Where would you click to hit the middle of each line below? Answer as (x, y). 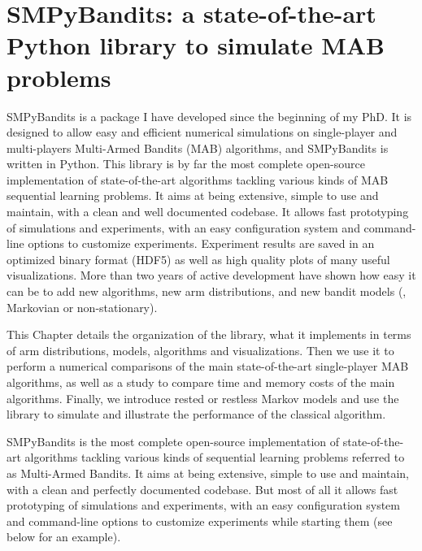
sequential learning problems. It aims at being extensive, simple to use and (193, 195)
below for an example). (64, 537)
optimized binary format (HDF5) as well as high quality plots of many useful (198, 259)
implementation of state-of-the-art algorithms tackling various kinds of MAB (198, 179)
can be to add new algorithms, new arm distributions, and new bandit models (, (207, 291)
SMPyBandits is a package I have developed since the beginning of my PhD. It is (209, 116)
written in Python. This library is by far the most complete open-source (186, 164)
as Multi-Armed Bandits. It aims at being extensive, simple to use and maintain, (208, 473)
